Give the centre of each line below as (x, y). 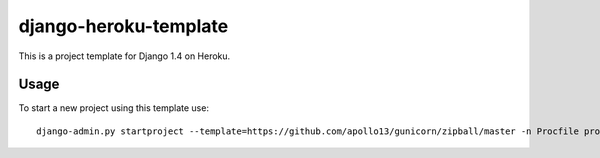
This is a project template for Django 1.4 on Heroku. (124, 56)
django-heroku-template (123, 26)
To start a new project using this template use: (114, 108)
